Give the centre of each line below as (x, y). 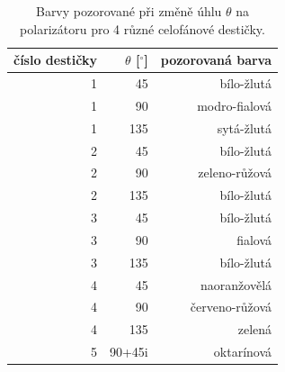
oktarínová (243, 352)
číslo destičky (55, 60)
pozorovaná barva (216, 60)
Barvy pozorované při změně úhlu (129, 11)
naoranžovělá (236, 284)
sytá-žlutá (245, 127)
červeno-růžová (231, 307)
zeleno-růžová (235, 172)
